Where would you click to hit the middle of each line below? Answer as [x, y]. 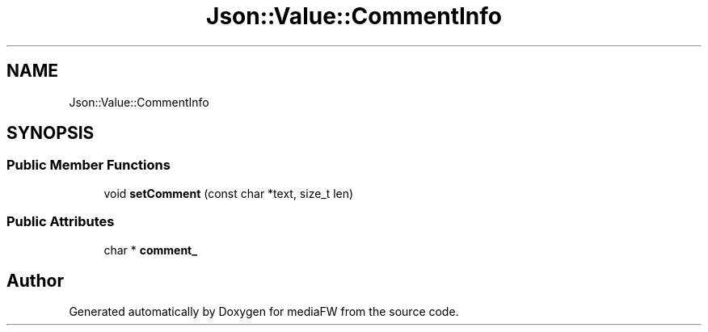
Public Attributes [61, 222]
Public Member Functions [88, 165]
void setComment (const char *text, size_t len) [229, 193]
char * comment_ [150, 250]
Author [35, 280]
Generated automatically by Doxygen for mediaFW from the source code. [264, 312]
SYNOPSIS [51, 133]
